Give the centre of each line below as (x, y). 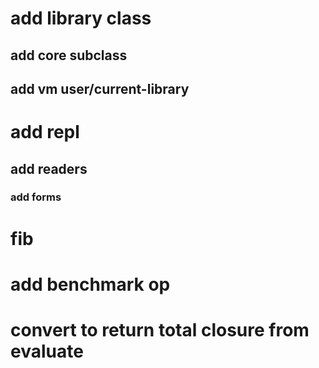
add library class (81, 18)
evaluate (47, 351)
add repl (45, 132)
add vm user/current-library (100, 88)
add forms (36, 197)
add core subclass (69, 55)
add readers (49, 168)
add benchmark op (90, 284)
